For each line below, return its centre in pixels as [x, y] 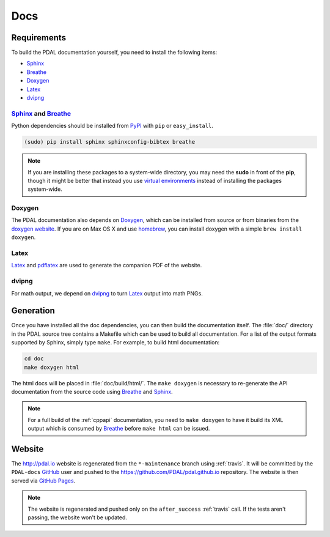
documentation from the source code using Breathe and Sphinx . [92, 391]
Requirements [39, 38]
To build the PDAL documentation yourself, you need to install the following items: [114, 53]
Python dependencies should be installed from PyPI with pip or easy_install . [112, 126]
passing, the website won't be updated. [78, 517]
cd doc [34, 359]
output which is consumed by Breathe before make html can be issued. [119, 429]
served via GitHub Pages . [43, 481]
